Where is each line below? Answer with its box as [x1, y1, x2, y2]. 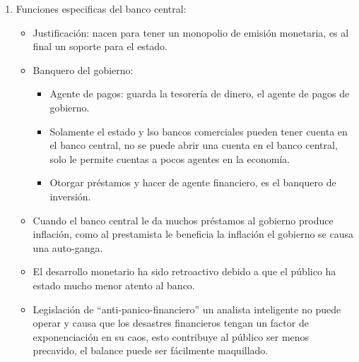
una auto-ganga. [33, 240, 103, 255]
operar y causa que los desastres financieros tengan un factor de [33, 315, 309, 330]
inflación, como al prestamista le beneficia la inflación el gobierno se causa [33, 227, 354, 241]
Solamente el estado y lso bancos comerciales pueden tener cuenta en [49, 123, 348, 138]
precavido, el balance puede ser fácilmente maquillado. [33, 343, 269, 358]
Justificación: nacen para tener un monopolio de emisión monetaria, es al [33, 25, 349, 40]
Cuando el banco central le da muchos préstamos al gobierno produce [33, 212, 334, 227]
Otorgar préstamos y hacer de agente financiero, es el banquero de [49, 175, 336, 190]
